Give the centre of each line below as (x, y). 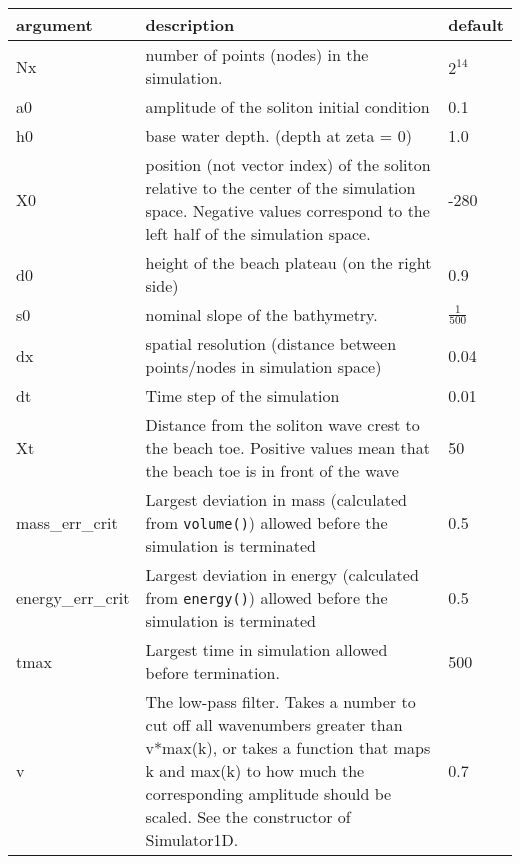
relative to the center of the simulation (280, 187)
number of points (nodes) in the (257, 54)
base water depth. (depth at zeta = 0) (278, 135)
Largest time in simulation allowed (266, 649)
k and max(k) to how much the (255, 770)
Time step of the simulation (242, 395)
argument (54, 24)
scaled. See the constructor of (248, 816)
